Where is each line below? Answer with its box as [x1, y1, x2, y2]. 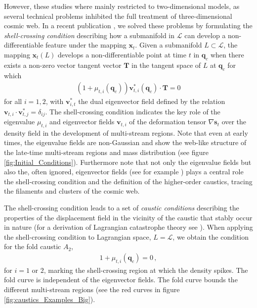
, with [45, 96, 64, 106]
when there [210, 49, 244, 59]
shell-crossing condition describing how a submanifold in [4, 30, 175, 40]
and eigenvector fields [49, 116, 115, 127]
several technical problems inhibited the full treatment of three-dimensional [4, 10, 232, 21]
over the [221, 116, 247, 127]
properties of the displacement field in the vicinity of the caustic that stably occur [4, 212, 253, 222]
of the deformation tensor [129, 116, 206, 127]
